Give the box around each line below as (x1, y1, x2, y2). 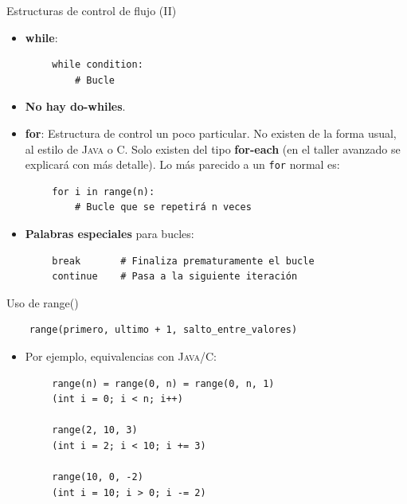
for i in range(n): (52, 186, 155, 197)
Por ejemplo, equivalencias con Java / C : (25, 347, 217, 364)
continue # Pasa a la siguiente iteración (52, 271, 298, 283)
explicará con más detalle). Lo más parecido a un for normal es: (25, 156, 340, 173)
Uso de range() (6, 294, 79, 311)
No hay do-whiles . (25, 98, 126, 115)
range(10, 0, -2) (52, 471, 143, 483)
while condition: (52, 59, 143, 71)
